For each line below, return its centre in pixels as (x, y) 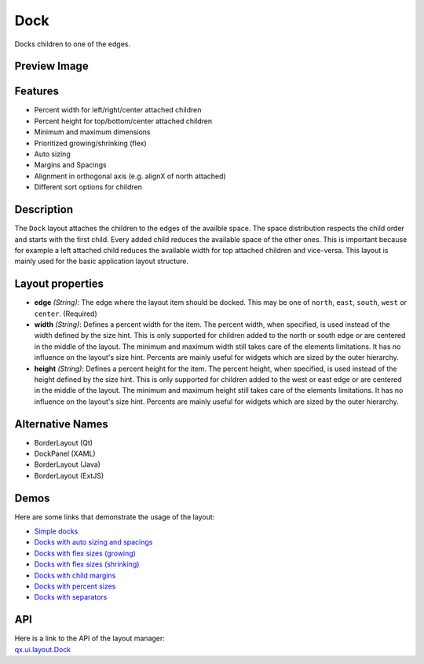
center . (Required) (66, 314)
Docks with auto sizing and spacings (93, 542)
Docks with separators (71, 597)
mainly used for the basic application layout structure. (101, 261)
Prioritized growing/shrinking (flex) (90, 143)
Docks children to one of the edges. (73, 44)
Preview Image (52, 66)
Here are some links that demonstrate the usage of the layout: (115, 517)
